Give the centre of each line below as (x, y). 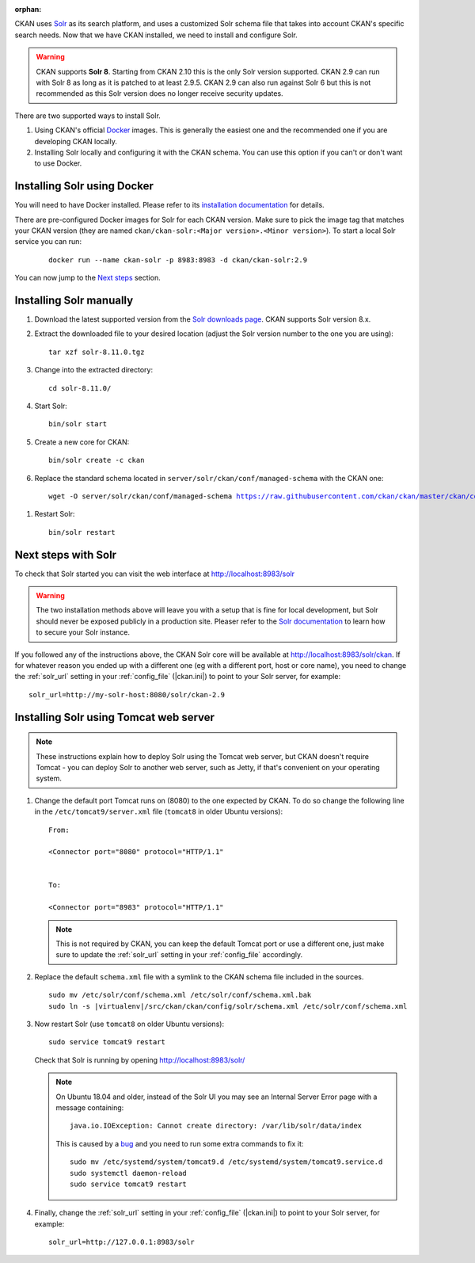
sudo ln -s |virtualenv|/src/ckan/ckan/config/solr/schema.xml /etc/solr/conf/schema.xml (228, 1006)
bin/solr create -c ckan (97, 460)
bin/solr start (78, 424)
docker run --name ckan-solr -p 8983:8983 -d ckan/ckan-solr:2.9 (178, 260)
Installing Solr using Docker (84, 186)
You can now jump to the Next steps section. (88, 278)
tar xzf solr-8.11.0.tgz (97, 352)
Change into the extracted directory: (94, 370)
